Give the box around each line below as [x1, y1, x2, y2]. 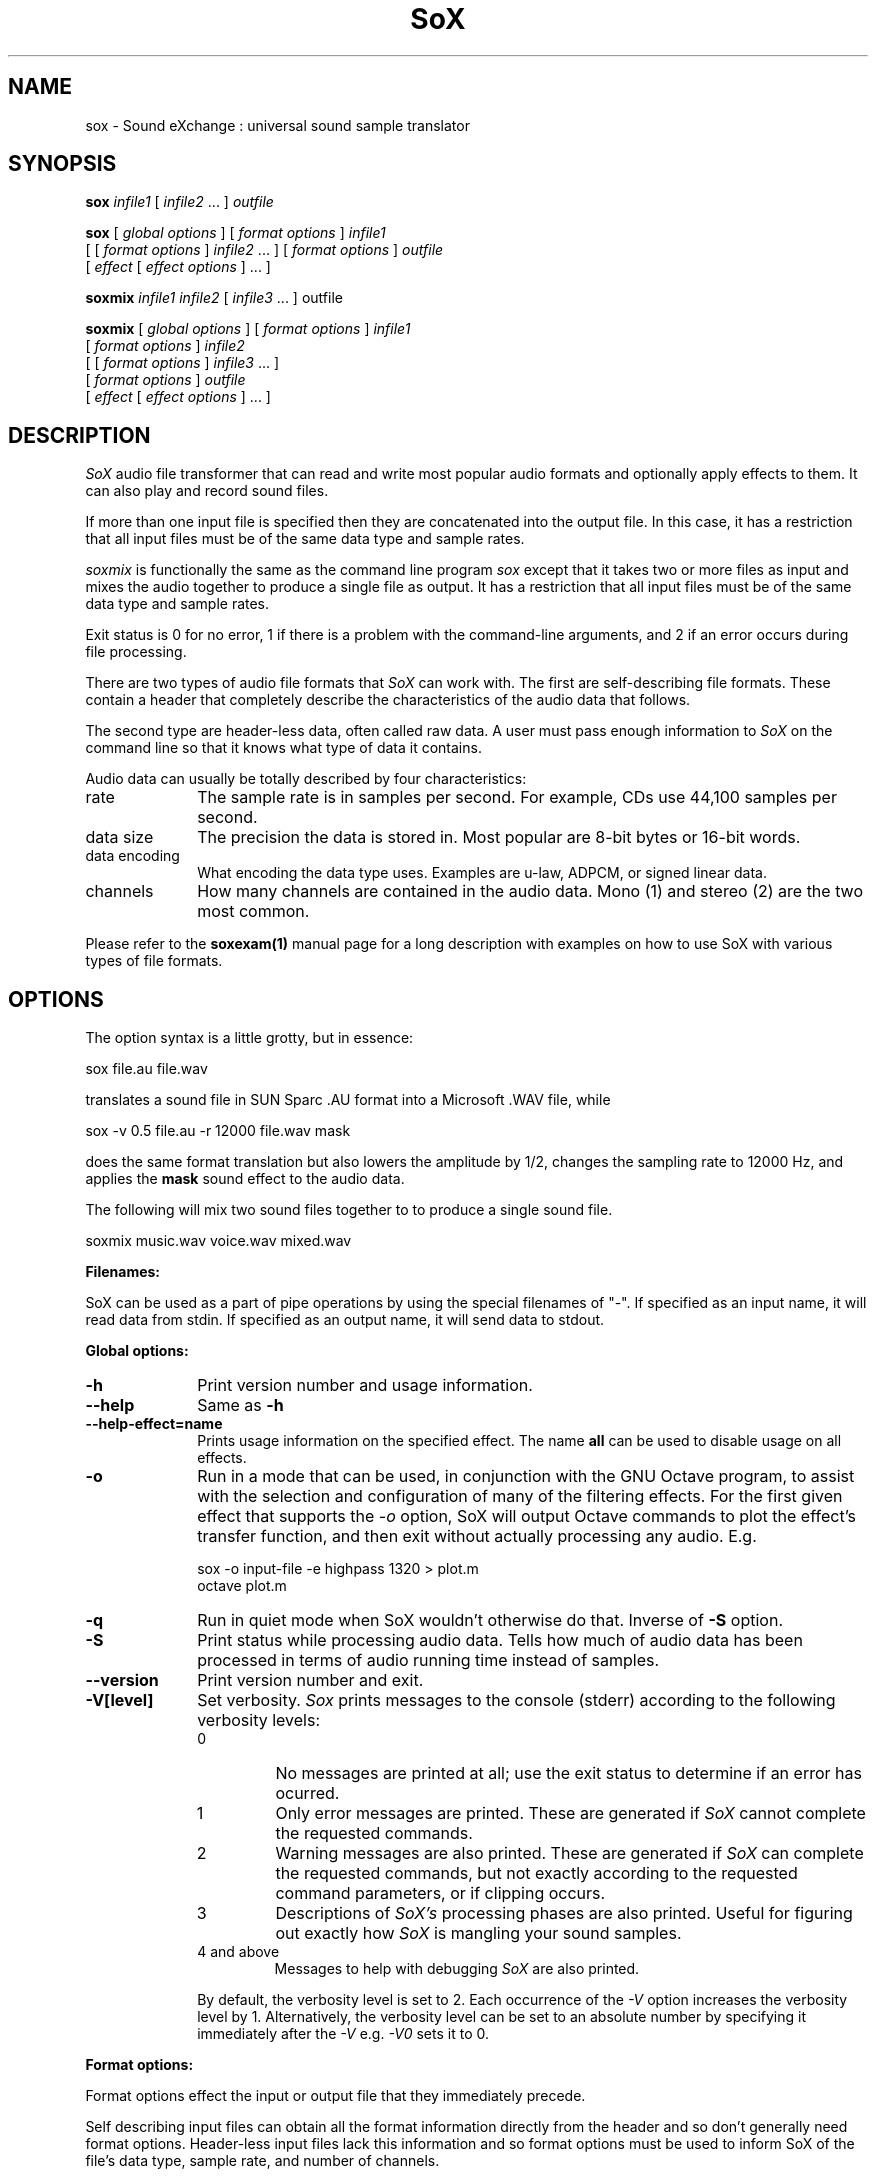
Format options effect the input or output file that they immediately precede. [85, 2087, 586, 2105]
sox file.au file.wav [85, 1060, 208, 1078]
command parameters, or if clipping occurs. [275, 1883, 606, 1904]
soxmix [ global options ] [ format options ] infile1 [85, 320, 411, 338]
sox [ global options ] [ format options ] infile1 [85, 224, 386, 242]
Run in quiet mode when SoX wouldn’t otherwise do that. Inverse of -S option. [197, 1610, 783, 1631]
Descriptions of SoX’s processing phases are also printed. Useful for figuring [275, 1903, 853, 1924]
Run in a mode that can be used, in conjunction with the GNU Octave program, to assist [197, 1466, 855, 1487]
